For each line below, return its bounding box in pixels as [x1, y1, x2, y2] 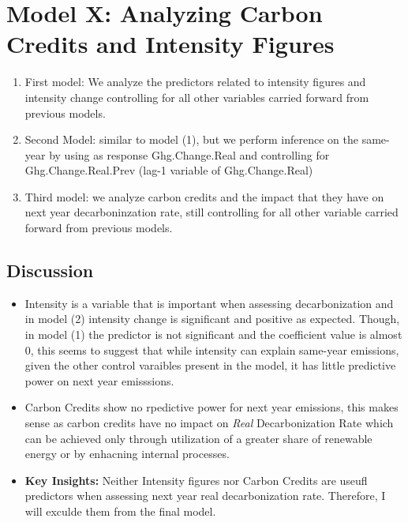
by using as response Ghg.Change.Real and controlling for [49, 146, 330, 163]
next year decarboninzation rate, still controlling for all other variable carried [24, 204, 399, 220]
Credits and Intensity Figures [6, 28, 335, 60]
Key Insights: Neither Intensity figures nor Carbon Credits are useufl [24, 471, 368, 488]
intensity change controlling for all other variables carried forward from [24, 88, 369, 105]
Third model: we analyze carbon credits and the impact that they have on [24, 188, 384, 205]
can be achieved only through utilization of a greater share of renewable [24, 430, 372, 446]
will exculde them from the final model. [24, 502, 216, 519]
